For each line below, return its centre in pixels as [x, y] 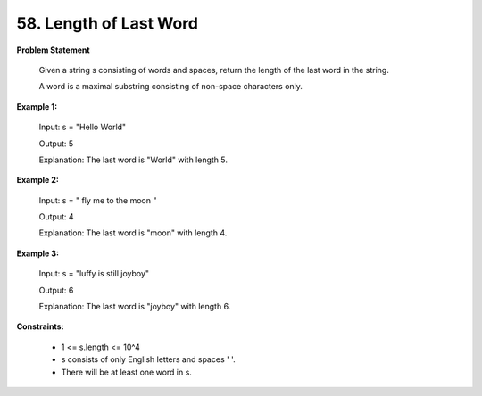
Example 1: [37, 106]
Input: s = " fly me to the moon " [98, 200]
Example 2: [38, 180]
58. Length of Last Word [107, 23]
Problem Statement [53, 50]
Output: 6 [56, 290]
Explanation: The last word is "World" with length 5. [133, 160]
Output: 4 [57, 217]
